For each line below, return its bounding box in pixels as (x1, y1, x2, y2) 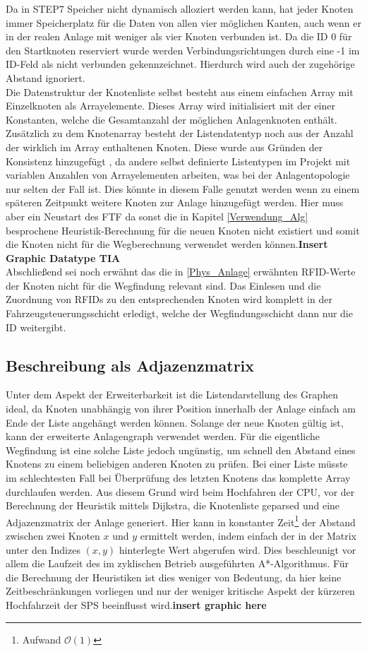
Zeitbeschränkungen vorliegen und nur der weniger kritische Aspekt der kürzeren (6, 583, 355, 598)
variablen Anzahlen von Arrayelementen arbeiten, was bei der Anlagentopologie (6, 167, 350, 182)
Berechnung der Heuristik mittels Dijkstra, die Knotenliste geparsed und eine (6, 498, 340, 513)
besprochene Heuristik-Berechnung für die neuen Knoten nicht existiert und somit (6, 223, 360, 237)
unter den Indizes (6, 542, 80, 557)
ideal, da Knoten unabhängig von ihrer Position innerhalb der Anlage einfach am (6, 401, 356, 416)
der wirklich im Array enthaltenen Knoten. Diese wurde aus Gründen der (6, 139, 323, 154)
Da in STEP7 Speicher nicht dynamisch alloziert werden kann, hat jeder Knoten (6, 1, 354, 16)
